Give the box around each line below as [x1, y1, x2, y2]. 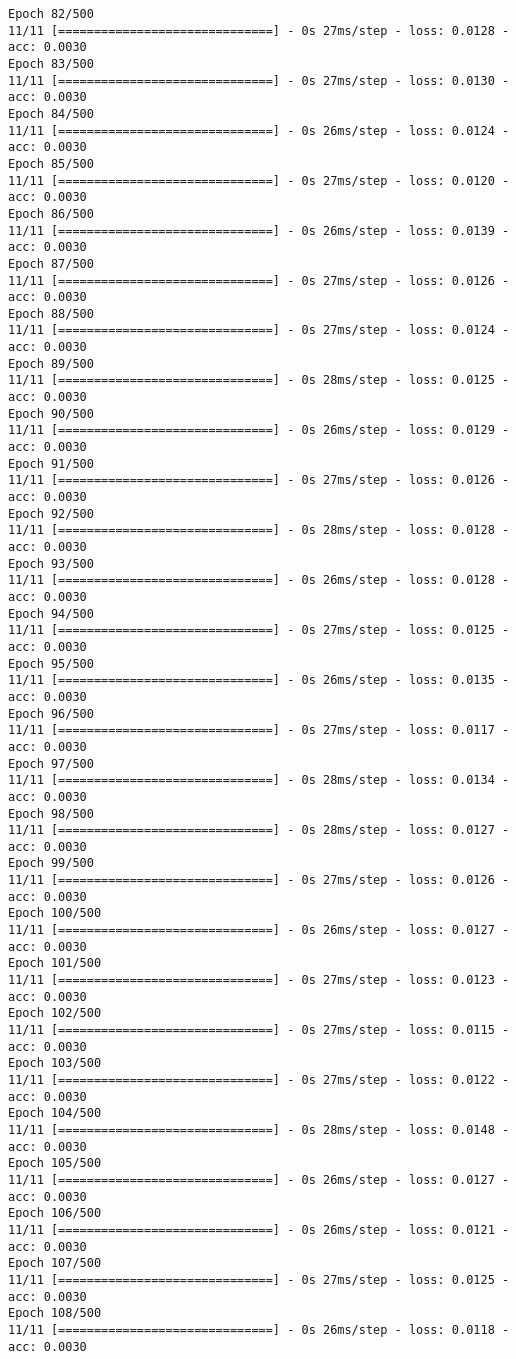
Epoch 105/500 [8, 1156, 102, 1171]
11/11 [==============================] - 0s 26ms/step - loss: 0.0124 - [8, 123, 510, 138]
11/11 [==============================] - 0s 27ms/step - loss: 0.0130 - [8, 73, 510, 88]
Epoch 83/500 [8, 56, 94, 71]
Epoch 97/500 [8, 756, 94, 771]
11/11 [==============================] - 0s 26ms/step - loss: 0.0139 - [8, 223, 510, 238]
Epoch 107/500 [8, 1256, 102, 1271]
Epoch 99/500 [8, 856, 94, 871]
